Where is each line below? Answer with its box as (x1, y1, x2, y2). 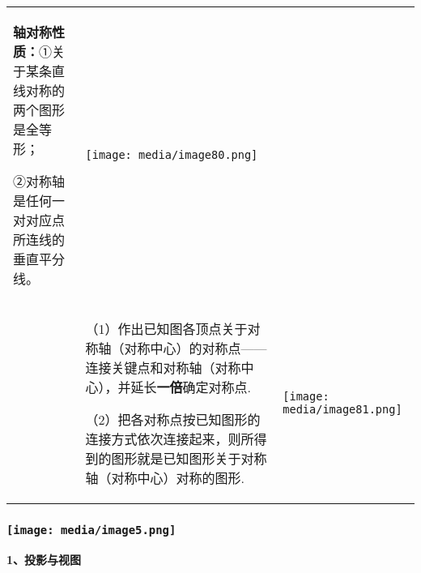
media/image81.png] (283, 403, 402, 416)
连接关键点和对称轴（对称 (85, 358, 241, 377)
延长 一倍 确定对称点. (130, 378, 251, 396)
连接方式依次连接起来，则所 (85, 430, 254, 448)
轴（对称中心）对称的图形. (85, 468, 245, 487)
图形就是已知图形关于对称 (111, 449, 267, 468)
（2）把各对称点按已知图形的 (85, 410, 261, 429)
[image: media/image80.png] (85, 148, 258, 161)
